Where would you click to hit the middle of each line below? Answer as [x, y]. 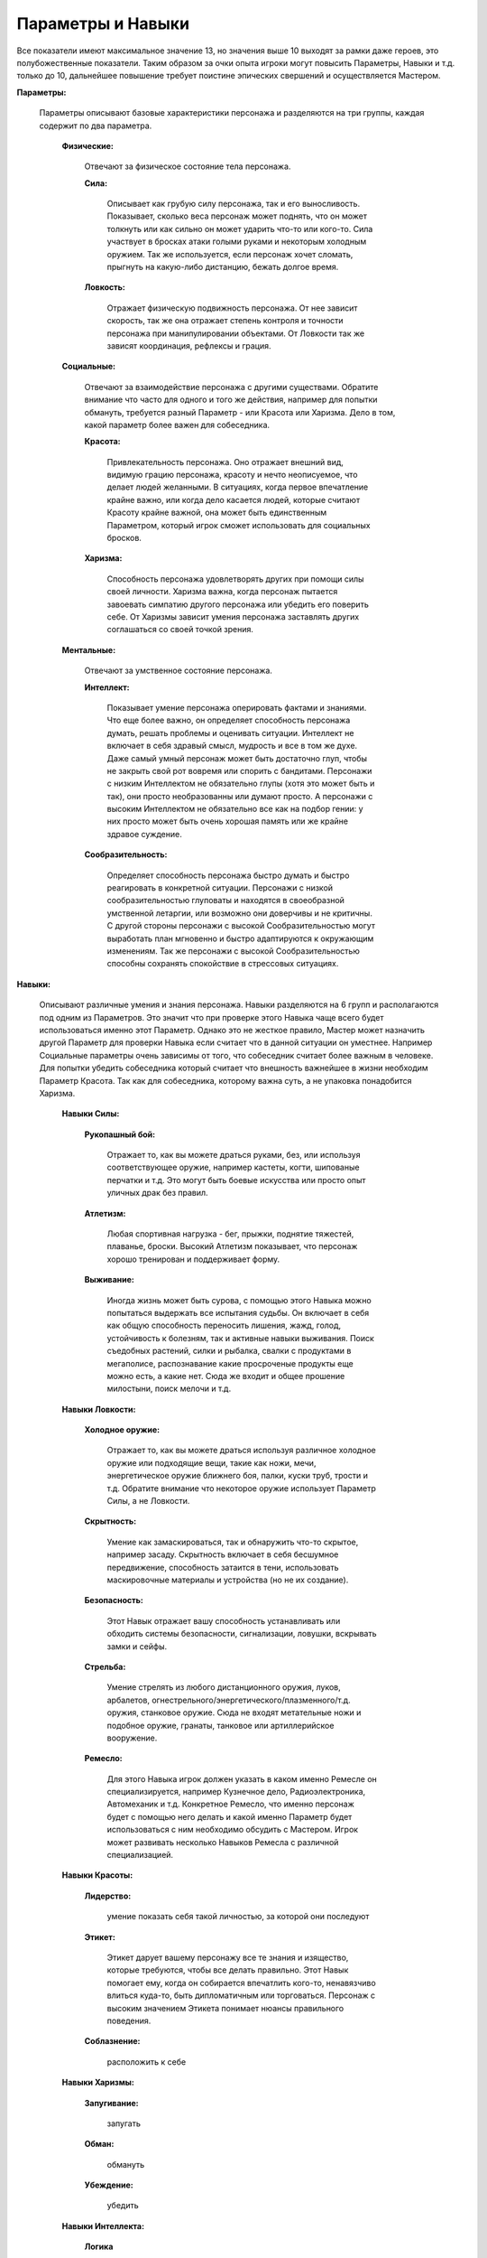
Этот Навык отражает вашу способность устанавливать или [224, 1620]
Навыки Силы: [91, 1114]
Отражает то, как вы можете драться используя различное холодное [241, 1451]
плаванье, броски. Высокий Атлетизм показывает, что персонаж [232, 1246]
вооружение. [132, 1738]
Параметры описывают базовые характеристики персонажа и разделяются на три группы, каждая [232, 113]
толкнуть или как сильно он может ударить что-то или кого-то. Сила [240, 229]
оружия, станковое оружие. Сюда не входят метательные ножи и [234, 1712]
